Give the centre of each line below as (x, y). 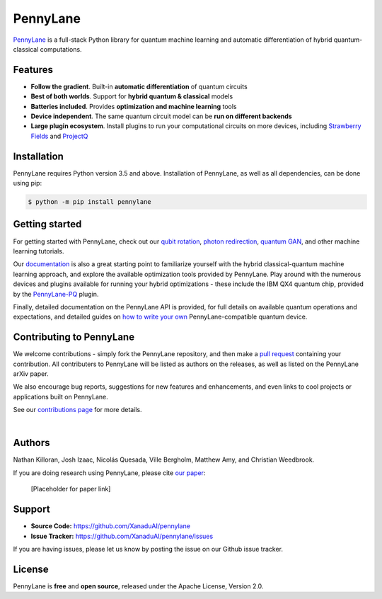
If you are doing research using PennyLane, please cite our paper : (109, 473)
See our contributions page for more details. (77, 410)
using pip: (28, 183)
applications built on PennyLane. (61, 397)
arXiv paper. (31, 374)
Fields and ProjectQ (59, 136)
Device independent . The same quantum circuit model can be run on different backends (162, 116)
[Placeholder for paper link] (71, 489)
